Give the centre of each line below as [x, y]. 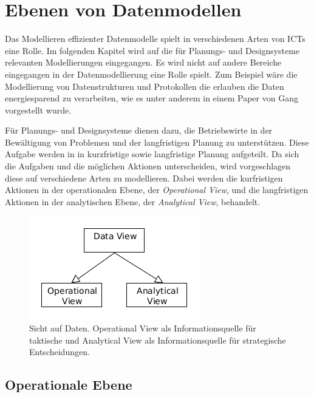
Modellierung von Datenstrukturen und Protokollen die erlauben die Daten [145, 86]
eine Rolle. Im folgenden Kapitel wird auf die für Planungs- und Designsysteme [152, 50]
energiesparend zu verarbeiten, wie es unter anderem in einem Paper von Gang [152, 98]
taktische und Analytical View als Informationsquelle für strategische [158, 340]
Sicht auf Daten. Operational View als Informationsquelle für [143, 328]
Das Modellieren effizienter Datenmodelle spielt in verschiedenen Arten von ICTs [155, 39]
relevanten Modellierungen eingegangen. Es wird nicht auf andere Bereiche [143, 62]
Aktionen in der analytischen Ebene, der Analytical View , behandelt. [133, 201]
